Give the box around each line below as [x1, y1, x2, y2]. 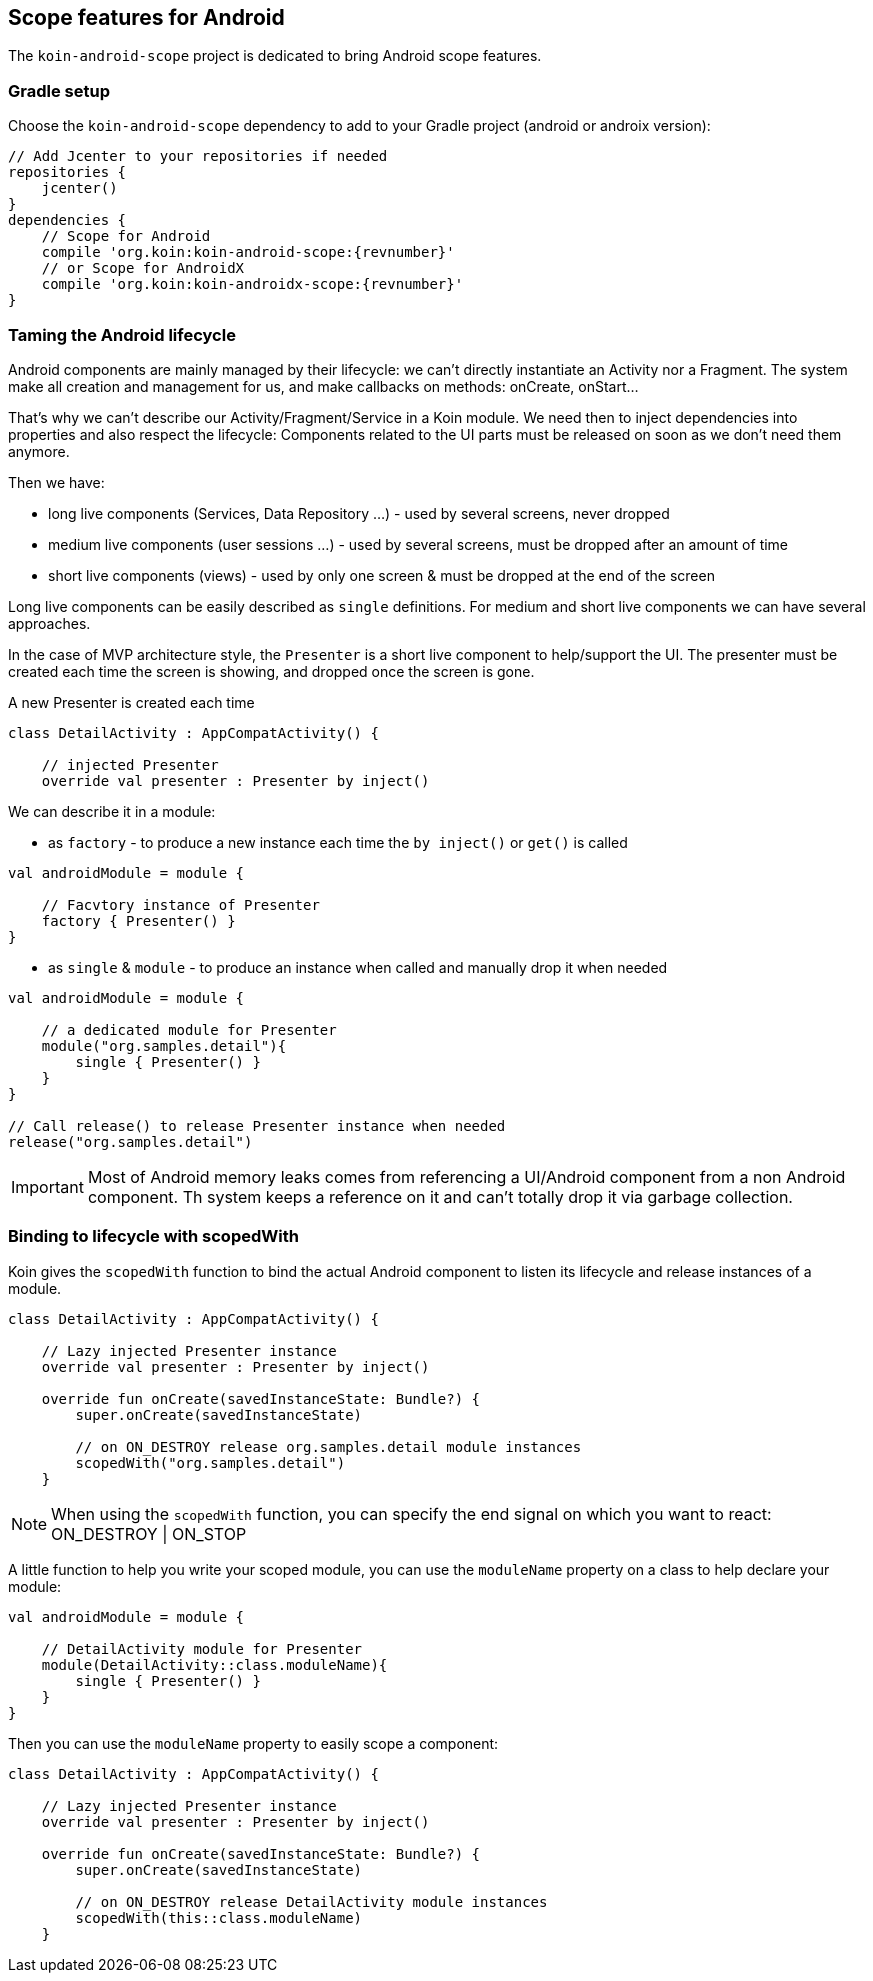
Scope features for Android [8, 5, 285, 30]
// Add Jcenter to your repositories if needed [8, 148, 388, 165]
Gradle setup [8, 80, 110, 101]
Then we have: [8, 473, 105, 491]
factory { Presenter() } [41, 912, 236, 929]
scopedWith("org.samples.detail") [75, 1454, 346, 1471]
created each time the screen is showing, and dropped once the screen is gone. [8, 662, 535, 680]
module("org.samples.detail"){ [41, 1037, 287, 1054]
